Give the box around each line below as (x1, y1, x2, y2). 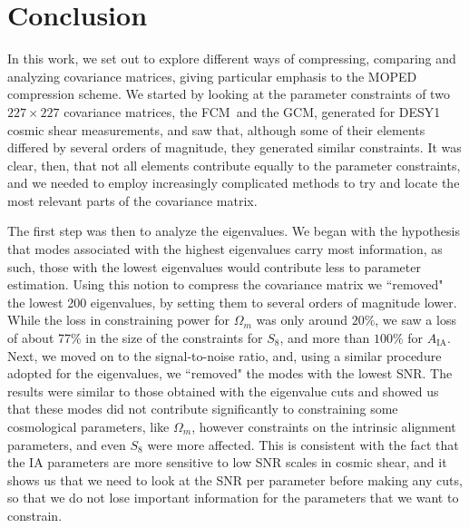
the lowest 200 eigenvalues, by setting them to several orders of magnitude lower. (7, 292, 457, 311)
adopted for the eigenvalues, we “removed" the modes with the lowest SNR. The (7, 364, 453, 383)
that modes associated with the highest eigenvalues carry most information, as (7, 240, 443, 259)
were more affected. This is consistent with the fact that (147, 435, 459, 454)
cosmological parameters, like (7, 417, 170, 435)
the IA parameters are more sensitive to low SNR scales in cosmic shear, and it (7, 453, 447, 472)
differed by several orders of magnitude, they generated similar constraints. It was (7, 138, 462, 157)
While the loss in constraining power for (7, 310, 230, 329)
